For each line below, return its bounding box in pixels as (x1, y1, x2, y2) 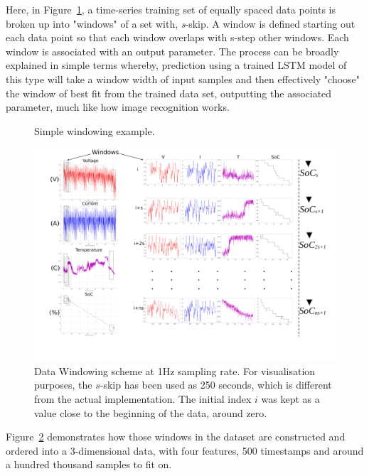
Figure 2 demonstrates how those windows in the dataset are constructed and (6, 429, 346, 444)
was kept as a (261, 391, 320, 406)
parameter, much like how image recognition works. (6, 99, 230, 114)
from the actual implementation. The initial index (34, 391, 252, 406)
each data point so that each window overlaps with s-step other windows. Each (6, 30, 349, 45)
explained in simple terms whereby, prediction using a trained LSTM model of (6, 58, 347, 72)
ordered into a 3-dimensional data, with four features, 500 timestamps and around (6, 443, 364, 458)
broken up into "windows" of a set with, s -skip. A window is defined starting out (6, 16, 355, 31)
